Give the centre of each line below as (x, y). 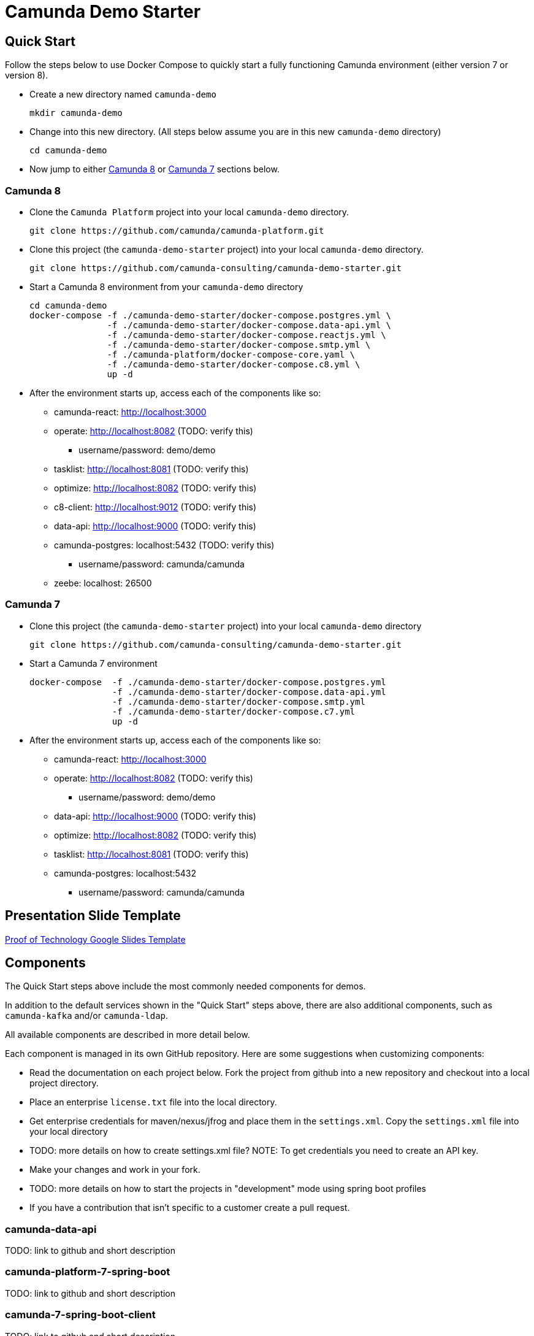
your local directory (69, 1132)
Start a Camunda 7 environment (93, 663)
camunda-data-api (51, 1229)
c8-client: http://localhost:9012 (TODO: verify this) (155, 507)
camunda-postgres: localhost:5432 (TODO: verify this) (164, 545)
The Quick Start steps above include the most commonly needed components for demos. (185, 986)
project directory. (64, 1083)
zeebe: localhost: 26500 (103, 583)
